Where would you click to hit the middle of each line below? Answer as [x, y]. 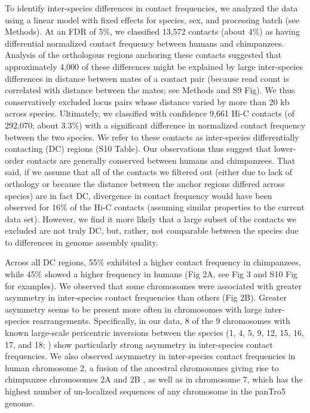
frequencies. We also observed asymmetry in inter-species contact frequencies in [150, 356]
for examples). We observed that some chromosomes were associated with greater [154, 285]
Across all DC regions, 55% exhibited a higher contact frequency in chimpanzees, [153, 262]
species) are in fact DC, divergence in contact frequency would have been [139, 195]
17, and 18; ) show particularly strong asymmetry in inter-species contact [139, 344]
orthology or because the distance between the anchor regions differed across [145, 183]
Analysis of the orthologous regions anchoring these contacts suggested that [143, 55]
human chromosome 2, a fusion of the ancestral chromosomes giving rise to [142, 367]
